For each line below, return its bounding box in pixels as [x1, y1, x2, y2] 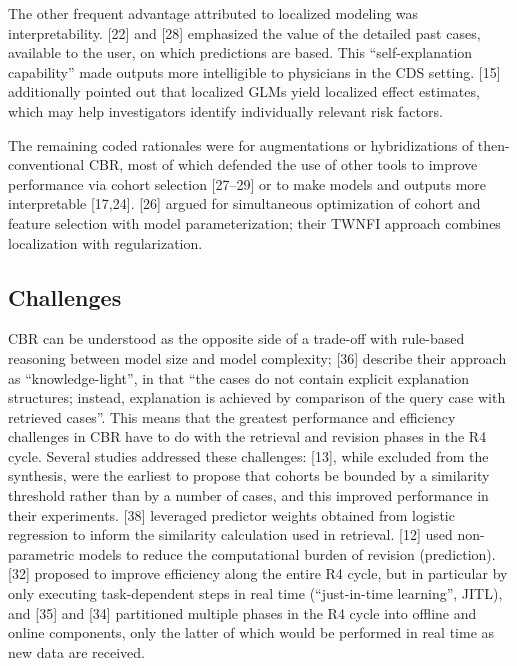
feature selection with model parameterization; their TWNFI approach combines [8, 212, 501, 233]
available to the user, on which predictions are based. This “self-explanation [8, 42, 473, 63]
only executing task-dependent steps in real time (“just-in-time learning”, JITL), [8, 583, 503, 604]
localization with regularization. [8, 232, 203, 253]
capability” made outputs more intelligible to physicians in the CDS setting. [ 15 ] [8, 61, 501, 82]
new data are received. [8, 641, 145, 662]
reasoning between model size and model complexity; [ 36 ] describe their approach [8, 347, 507, 368]
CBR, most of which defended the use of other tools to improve [88, 154, 478, 175]
